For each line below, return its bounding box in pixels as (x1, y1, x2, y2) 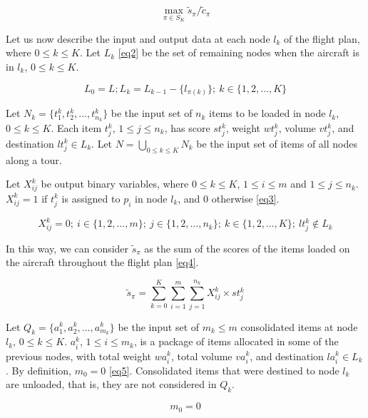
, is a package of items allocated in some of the (133, 334, 339, 349)
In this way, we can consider (6, 240, 129, 255)
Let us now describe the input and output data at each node (6, 31, 270, 46)
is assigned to (61, 190, 121, 205)
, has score (164, 121, 210, 135)
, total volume (170, 348, 232, 363)
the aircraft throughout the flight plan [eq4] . (6, 255, 199, 270)
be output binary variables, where (41, 176, 189, 191)
